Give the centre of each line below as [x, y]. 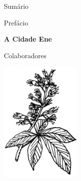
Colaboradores [25, 55]
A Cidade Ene [28, 39]
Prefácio [16, 22]
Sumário [16, 6]
